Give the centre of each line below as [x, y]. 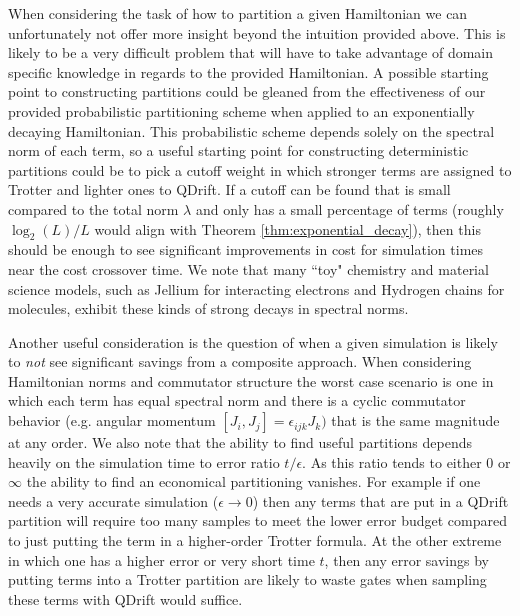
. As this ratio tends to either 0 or [406, 461]
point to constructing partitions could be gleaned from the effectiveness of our [247, 91]
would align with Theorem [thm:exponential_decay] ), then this [287, 228]
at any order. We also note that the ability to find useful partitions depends [240, 442]
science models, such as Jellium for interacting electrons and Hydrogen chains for [256, 288]
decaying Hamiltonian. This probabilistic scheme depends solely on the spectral [251, 130]
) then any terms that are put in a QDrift [380, 500]
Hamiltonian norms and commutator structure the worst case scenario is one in [251, 380]
